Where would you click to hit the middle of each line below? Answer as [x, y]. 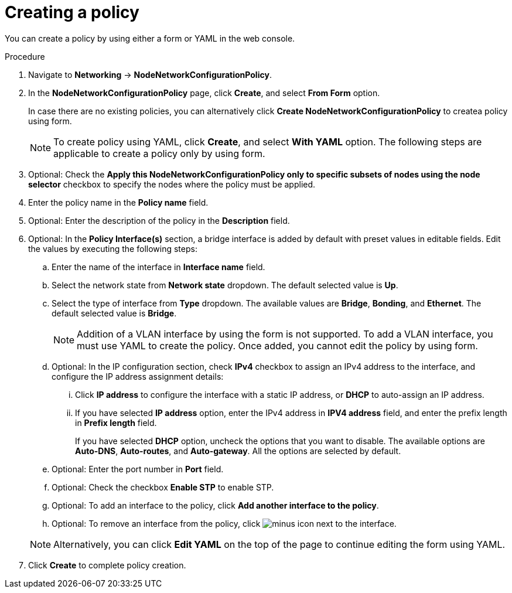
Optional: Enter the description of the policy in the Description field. [159, 220]
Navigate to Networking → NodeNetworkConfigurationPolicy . [150, 74]
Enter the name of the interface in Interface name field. [158, 267]
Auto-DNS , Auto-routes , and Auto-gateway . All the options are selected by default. [238, 451]
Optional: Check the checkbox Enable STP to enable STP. [163, 487]
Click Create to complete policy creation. [107, 565]
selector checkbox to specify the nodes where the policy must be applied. [172, 184]
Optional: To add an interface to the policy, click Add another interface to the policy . [215, 505]
